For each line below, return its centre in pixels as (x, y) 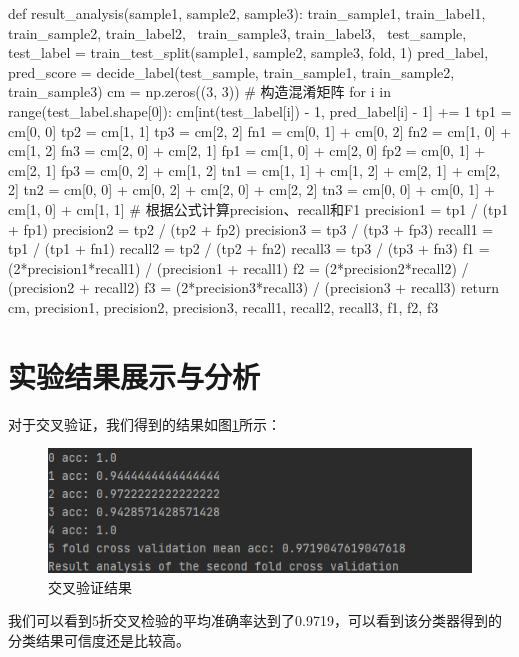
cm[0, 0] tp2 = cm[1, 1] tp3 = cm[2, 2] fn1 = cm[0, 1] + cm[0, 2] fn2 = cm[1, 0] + (260, 130)
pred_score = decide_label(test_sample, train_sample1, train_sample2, (231, 71)
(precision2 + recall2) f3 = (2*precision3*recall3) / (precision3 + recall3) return (253, 287)
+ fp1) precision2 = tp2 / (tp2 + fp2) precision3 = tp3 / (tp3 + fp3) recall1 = (251, 228)
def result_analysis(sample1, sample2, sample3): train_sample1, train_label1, (247, 13)
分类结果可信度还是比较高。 (99, 639)
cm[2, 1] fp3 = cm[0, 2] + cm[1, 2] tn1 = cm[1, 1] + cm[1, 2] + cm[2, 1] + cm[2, (254, 169)
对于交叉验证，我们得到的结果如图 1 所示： (144, 423)
